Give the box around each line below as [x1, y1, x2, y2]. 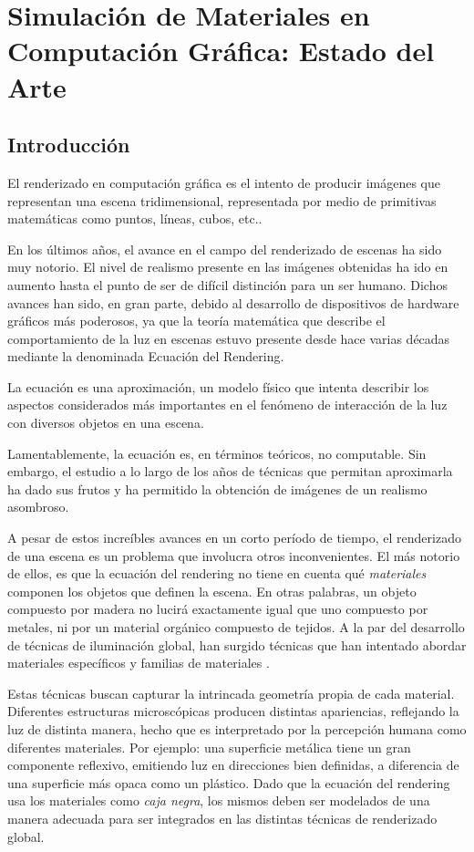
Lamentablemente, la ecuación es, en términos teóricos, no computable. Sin [7, 443, 427, 462]
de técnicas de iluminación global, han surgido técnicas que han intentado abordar [7, 635, 467, 654]
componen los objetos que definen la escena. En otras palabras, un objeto [7, 581, 417, 600]
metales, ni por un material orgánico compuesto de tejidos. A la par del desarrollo [7, 618, 465, 637]
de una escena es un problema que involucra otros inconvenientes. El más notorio [7, 545, 460, 565]
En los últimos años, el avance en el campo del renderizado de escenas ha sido [7, 239, 442, 258]
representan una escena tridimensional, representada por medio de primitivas [7, 191, 437, 210]
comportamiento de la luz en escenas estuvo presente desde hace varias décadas [7, 328, 450, 348]
